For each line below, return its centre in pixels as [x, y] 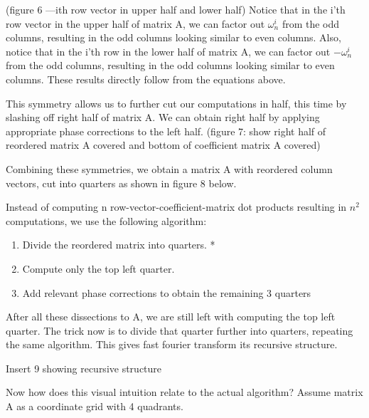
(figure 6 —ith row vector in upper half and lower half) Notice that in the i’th [176, 9]
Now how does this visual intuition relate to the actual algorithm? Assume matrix [184, 392]
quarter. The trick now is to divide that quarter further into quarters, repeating [180, 330]
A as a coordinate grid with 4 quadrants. [95, 406]
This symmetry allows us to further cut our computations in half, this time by [176, 103]
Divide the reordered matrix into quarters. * [119, 245]
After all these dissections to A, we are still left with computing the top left [171, 317]
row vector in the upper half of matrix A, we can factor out [135, 23]
